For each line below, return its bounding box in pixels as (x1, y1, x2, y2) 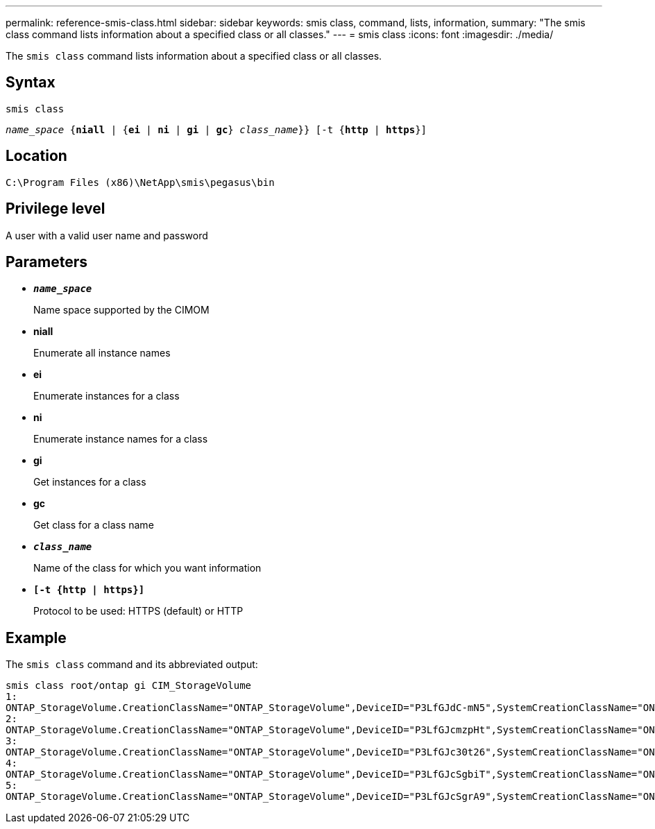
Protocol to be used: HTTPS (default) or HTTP (33, 605, 244, 617)
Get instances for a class (33, 476, 146, 488)
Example (6, 629, 67, 647)
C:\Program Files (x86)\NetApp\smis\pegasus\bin (6, 176, 275, 188)
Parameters (6, 253, 87, 271)
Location (6, 147, 67, 165)
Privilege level (6, 200, 105, 218)
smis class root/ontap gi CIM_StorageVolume (6, 680, 252, 692)
